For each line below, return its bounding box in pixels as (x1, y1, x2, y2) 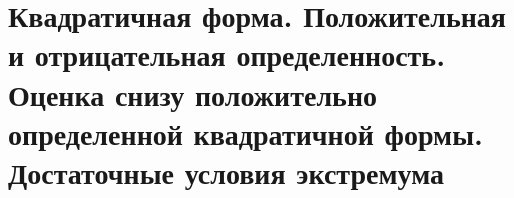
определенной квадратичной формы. (8, 112, 483, 153)
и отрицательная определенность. (8, 34, 446, 75)
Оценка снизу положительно (8, 73, 378, 114)
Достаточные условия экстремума (8, 151, 445, 192)
